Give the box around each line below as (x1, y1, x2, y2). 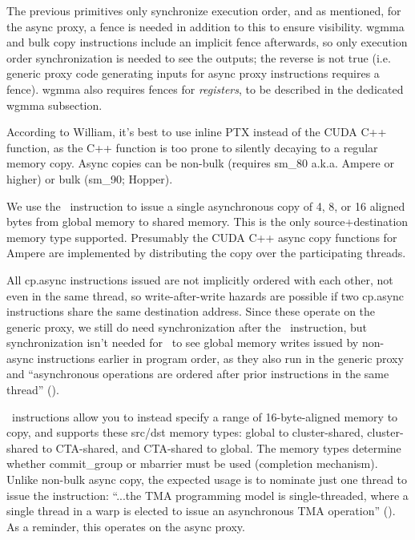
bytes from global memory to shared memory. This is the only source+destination (6, 213, 409, 230)
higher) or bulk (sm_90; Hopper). (6, 170, 173, 187)
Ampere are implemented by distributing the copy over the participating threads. (6, 244, 406, 261)
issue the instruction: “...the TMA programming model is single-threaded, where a (6, 486, 409, 503)
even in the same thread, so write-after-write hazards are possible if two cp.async (6, 287, 405, 304)
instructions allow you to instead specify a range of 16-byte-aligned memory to (11, 408, 398, 425)
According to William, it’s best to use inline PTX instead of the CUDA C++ (6, 123, 387, 140)
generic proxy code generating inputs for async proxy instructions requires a (6, 65, 380, 82)
